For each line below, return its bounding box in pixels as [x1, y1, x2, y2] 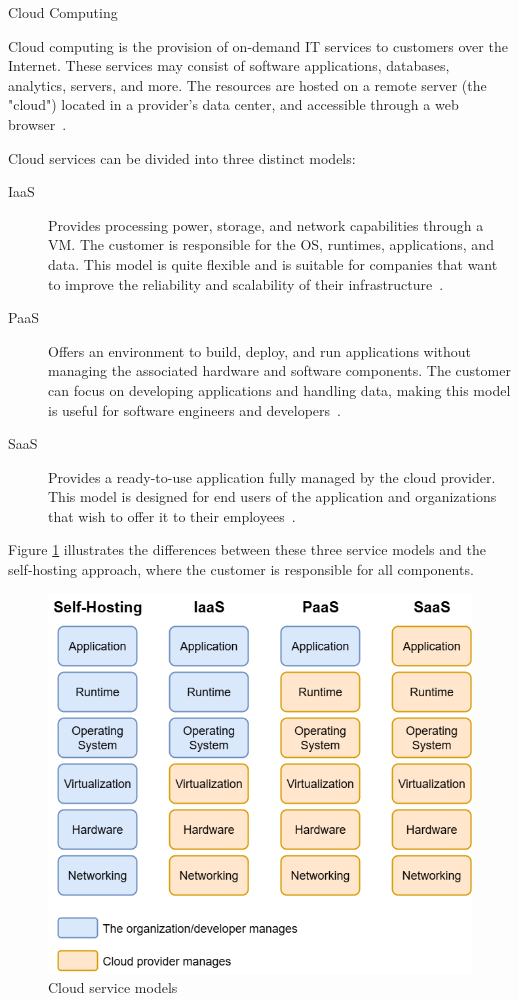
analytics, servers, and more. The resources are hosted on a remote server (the [8, 74, 487, 95]
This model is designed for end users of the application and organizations [48, 486, 497, 507]
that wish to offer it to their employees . [48, 505, 296, 526]
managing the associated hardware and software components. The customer [48, 360, 511, 381]
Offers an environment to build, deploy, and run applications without [48, 340, 472, 361]
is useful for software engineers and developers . [48, 399, 341, 420]
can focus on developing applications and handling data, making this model [48, 379, 511, 400]
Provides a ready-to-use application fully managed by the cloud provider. [48, 466, 496, 487]
